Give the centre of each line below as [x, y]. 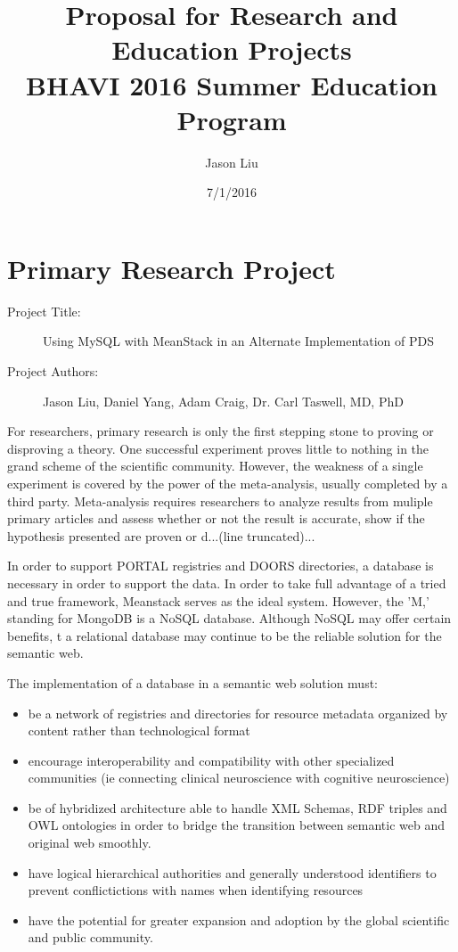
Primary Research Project [172, 268]
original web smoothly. [90, 843]
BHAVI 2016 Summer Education [232, 84]
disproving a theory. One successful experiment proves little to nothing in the [218, 448]
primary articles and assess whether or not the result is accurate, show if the [216, 518]
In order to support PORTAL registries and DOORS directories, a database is [221, 566]
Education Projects [232, 49]
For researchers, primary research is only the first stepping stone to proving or [221, 431]
